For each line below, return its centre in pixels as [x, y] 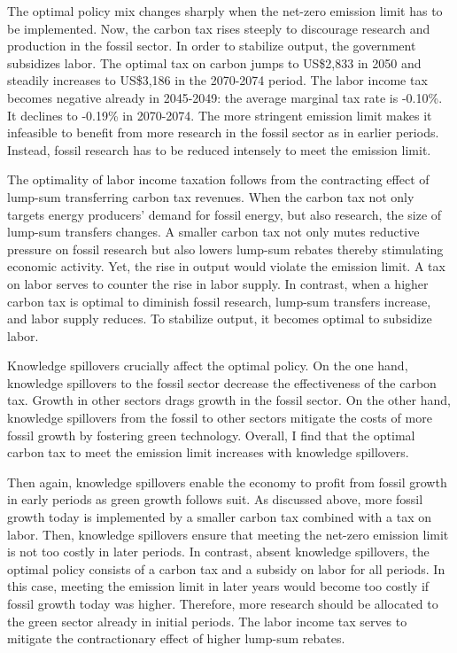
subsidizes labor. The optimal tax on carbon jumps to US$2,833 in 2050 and [214, 62]
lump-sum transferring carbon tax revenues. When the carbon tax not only [211, 196]
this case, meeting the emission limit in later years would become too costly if [218, 586]
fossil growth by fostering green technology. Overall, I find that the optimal [211, 435]
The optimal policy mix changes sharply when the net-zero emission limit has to [225, 11]
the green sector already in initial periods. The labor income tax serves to [207, 621]
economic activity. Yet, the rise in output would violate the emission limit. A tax [226, 266]
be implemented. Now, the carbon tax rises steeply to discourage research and [219, 28]
